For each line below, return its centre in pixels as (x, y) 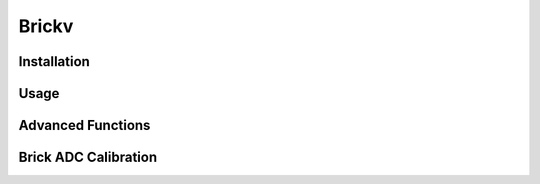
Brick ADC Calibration (88, 157)
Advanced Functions (84, 125)
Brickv (46, 26)
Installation (54, 61)
